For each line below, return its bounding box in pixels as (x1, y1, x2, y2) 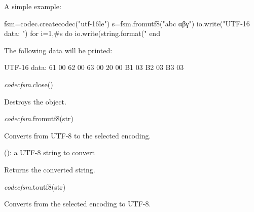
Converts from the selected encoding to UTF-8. (4, 198, 151, 209)
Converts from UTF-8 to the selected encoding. (4, 130, 151, 140)
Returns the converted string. (4, 164, 95, 174)
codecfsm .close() (4, 79, 53, 89)
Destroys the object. (4, 96, 66, 107)
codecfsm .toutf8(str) (4, 181, 66, 192)
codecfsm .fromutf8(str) (4, 113, 74, 124)
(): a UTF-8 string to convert (4, 147, 95, 158)
